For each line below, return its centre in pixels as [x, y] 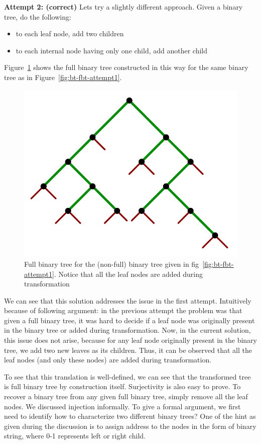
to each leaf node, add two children [70, 33]
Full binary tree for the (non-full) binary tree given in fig [112, 264]
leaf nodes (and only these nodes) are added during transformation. [108, 360]
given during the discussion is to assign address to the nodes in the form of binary [130, 426]
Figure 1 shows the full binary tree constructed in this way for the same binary [126, 67]
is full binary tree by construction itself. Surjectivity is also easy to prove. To [122, 386]
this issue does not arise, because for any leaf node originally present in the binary [130, 340]
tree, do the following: [38, 16]
